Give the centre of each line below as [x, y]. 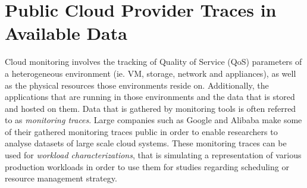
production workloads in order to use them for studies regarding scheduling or [147, 166]
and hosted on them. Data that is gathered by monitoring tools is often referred [151, 108]
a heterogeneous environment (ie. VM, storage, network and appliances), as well [151, 73]
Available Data [66, 33]
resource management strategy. [61, 178]
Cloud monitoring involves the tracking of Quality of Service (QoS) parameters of [153, 62]
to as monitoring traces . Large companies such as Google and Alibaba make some [153, 120]
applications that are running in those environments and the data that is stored [150, 97]
